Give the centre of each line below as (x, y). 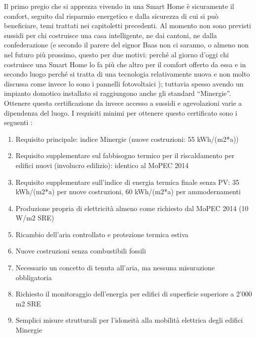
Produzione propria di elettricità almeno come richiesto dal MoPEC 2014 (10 (132, 208)
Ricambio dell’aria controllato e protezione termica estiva (102, 234)
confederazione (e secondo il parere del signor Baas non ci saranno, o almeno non (127, 45)
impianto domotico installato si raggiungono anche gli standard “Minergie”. (118, 93)
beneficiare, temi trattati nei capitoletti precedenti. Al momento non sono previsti (128, 25)
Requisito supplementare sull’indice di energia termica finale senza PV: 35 (127, 182)
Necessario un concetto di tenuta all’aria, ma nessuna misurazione (115, 268)
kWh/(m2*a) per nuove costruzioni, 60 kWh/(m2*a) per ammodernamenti (128, 191)
